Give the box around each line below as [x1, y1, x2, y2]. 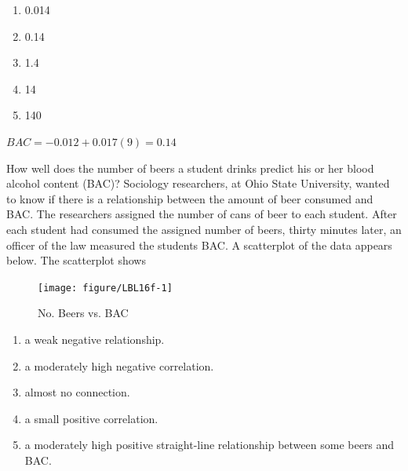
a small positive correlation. [24, 410, 158, 426]
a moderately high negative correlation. [24, 357, 214, 374]
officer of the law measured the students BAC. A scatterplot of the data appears [6, 236, 392, 253]
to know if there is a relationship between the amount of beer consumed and [6, 190, 373, 206]
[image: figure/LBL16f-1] [38, 282, 173, 294]
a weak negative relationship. [24, 330, 165, 347]
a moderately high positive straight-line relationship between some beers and [24, 436, 395, 453]
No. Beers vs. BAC [38, 305, 129, 321]
